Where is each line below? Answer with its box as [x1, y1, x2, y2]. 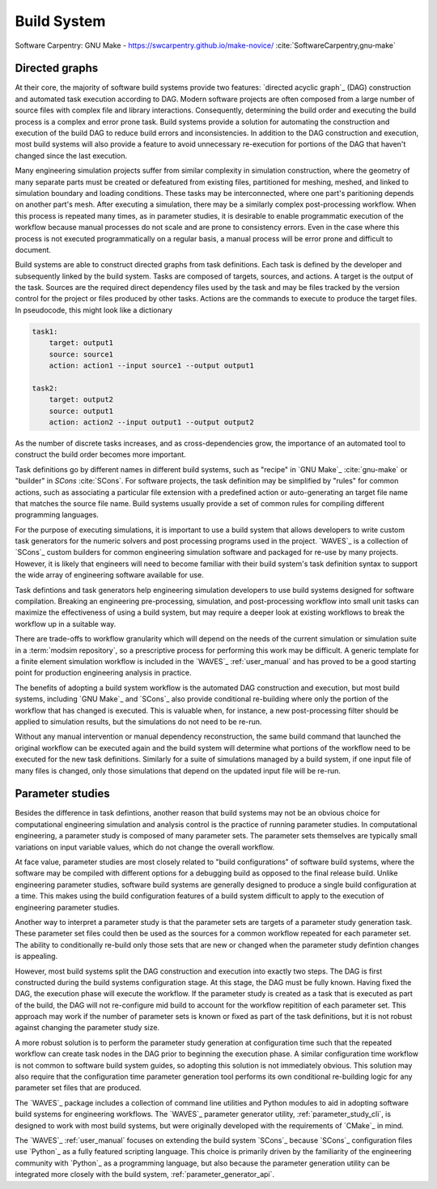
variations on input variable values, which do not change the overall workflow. [15, 842, 275, 852]
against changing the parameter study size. [15, 1023, 160, 1033]
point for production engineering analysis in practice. [15, 668, 192, 678]
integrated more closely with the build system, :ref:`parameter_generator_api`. [15, 1170, 275, 1179]
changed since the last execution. [15, 151, 128, 160]
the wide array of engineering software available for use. [15, 570, 204, 580]
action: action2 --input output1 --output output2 [49, 417, 254, 427]
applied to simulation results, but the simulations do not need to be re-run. [15, 717, 262, 727]
